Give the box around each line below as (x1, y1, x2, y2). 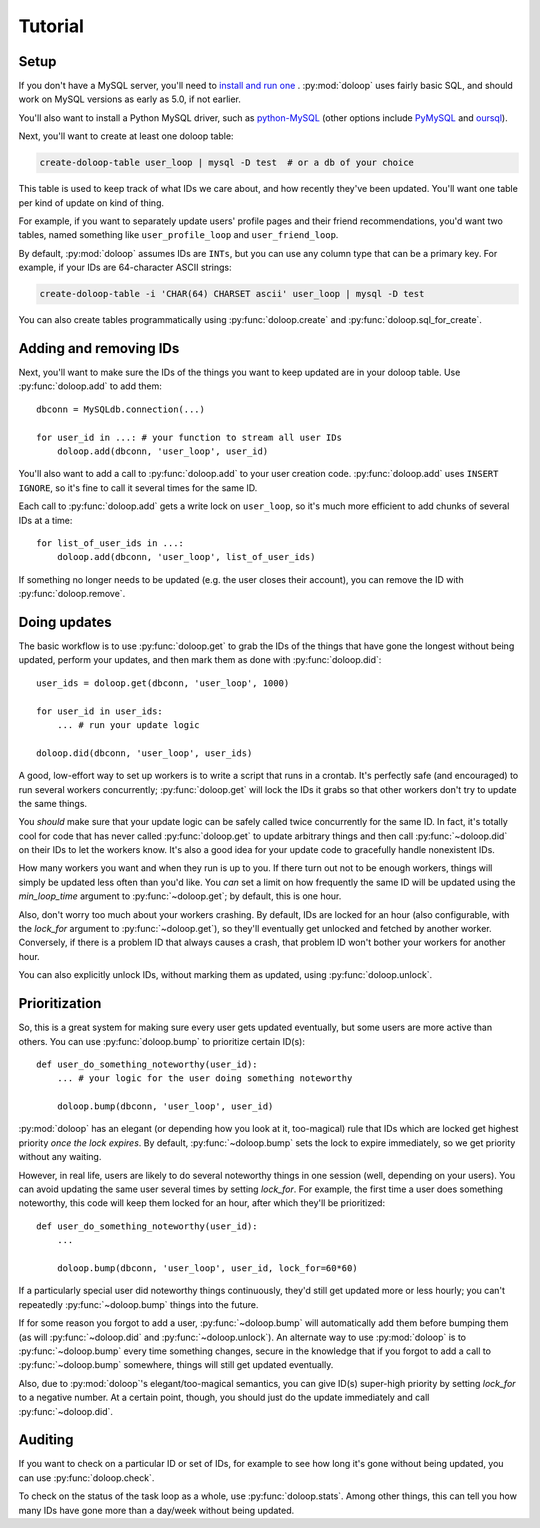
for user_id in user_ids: (36, 705, 164, 717)
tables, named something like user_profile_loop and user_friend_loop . (18, 229, 339, 241)
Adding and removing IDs (18, 340, 180, 357)
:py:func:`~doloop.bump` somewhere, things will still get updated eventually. (18, 1359, 334, 1371)
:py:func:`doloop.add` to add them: (18, 380, 162, 392)
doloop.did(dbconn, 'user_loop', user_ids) (36, 747, 253, 759)
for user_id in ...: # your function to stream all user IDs (36, 431, 342, 443)
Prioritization (18, 995, 102, 1012)
